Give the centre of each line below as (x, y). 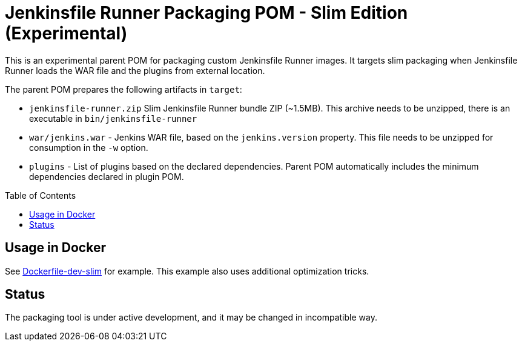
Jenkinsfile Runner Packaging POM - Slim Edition (206, 13)
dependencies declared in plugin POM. (107, 176)
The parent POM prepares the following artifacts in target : (124, 89)
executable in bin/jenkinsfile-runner (113, 118)
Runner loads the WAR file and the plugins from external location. (135, 70)
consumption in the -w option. (89, 147)
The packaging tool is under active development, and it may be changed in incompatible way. (191, 318)
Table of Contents (41, 195)
